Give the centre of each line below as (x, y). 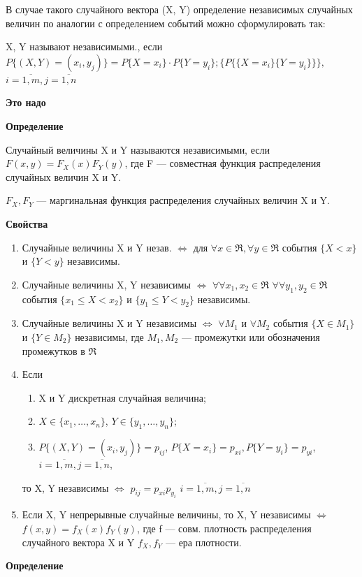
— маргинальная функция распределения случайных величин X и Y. (183, 200)
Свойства (27, 223)
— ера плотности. (203, 542)
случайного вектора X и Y (78, 542)
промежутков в (53, 350)
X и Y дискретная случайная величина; (122, 397)
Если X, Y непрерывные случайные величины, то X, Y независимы (166, 514)
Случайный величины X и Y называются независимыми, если (138, 149)
